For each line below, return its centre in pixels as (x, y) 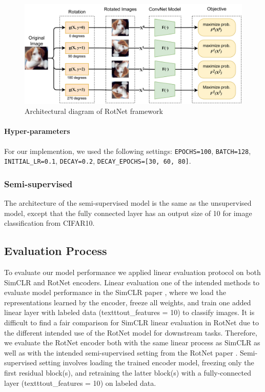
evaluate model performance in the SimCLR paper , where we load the (115, 292)
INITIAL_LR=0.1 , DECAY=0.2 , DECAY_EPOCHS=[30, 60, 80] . (98, 161)
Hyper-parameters (37, 131)
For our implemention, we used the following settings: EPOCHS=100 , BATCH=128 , (128, 151)
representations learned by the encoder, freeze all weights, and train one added (128, 302)
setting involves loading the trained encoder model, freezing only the (147, 362)
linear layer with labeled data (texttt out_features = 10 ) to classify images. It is (129, 312)
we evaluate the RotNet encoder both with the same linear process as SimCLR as (132, 342)
